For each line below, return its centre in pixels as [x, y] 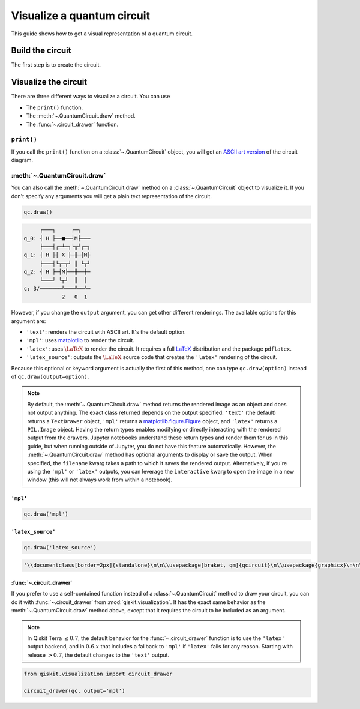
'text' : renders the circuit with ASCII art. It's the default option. [106, 332]
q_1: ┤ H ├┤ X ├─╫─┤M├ [57, 255]
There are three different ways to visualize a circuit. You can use [91, 97]
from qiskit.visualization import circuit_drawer [98, 674]
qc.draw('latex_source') [60, 547]
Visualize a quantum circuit [80, 16]
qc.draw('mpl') [46, 514]
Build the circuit [41, 51]
